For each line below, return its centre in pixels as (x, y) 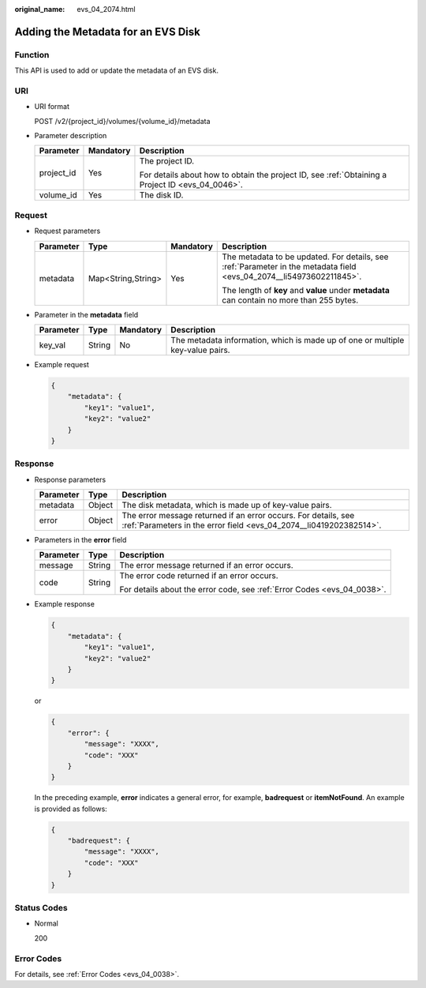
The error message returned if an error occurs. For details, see (238, 516)
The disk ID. (161, 195)
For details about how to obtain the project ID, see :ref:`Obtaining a (263, 175)
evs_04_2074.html (106, 9)
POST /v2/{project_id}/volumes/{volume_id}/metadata (122, 121)
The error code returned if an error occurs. (199, 576)
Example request (62, 364)
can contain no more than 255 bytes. (290, 300)
